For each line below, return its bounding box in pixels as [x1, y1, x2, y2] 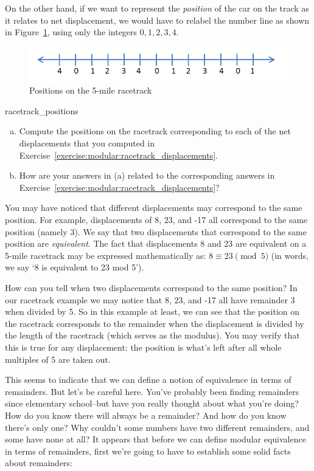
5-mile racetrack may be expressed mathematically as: [5, 249, 206, 261]
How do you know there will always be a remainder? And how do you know [5, 408, 287, 421]
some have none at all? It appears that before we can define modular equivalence [5, 433, 306, 445]
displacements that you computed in [19, 137, 155, 150]
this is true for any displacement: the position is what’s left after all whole [5, 340, 282, 353]
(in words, [271, 249, 309, 261]
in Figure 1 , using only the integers [5, 26, 138, 38]
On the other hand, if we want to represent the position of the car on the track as [5, 2, 309, 14]
